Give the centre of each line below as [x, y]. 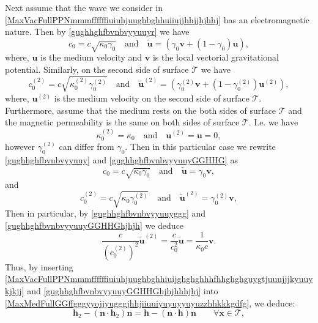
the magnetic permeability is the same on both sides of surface [122, 122]
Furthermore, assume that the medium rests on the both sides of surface [141, 110]
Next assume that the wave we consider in [84, 7]
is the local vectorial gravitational [216, 57]
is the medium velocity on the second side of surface [152, 98]
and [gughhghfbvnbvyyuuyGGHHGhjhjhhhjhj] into [123, 290]
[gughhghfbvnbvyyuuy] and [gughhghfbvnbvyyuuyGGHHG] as [121, 159]
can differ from [87, 146]
